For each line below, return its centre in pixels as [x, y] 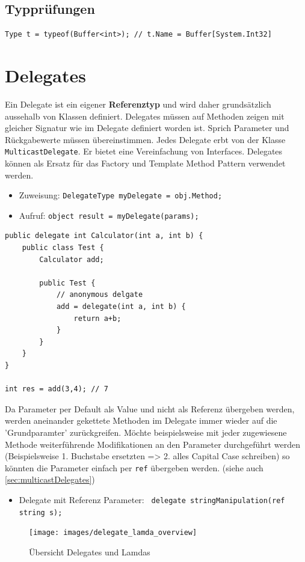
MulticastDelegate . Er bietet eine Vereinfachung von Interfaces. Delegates [144, 151]
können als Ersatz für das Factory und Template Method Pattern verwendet [145, 163]
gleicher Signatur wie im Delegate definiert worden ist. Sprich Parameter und [147, 128]
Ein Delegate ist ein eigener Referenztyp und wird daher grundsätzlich [138, 104]
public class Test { [63, 248]
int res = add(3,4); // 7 [57, 389]
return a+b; [97, 318]
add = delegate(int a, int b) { [121, 307]
